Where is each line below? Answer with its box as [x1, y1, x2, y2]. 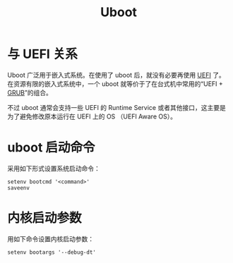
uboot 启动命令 [7, 140, 95, 156]
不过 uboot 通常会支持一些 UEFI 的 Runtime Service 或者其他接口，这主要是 [7, 103, 226, 111]
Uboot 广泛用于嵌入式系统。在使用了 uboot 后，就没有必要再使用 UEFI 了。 [7, 71, 226, 79]
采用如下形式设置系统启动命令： [7, 164, 100, 173]
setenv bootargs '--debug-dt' [7, 248, 97, 256]
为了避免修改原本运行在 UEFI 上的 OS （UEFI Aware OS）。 [7, 112, 177, 121]
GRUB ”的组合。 [7, 88, 53, 97]
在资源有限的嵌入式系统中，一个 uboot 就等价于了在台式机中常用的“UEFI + [7, 79, 224, 88]
